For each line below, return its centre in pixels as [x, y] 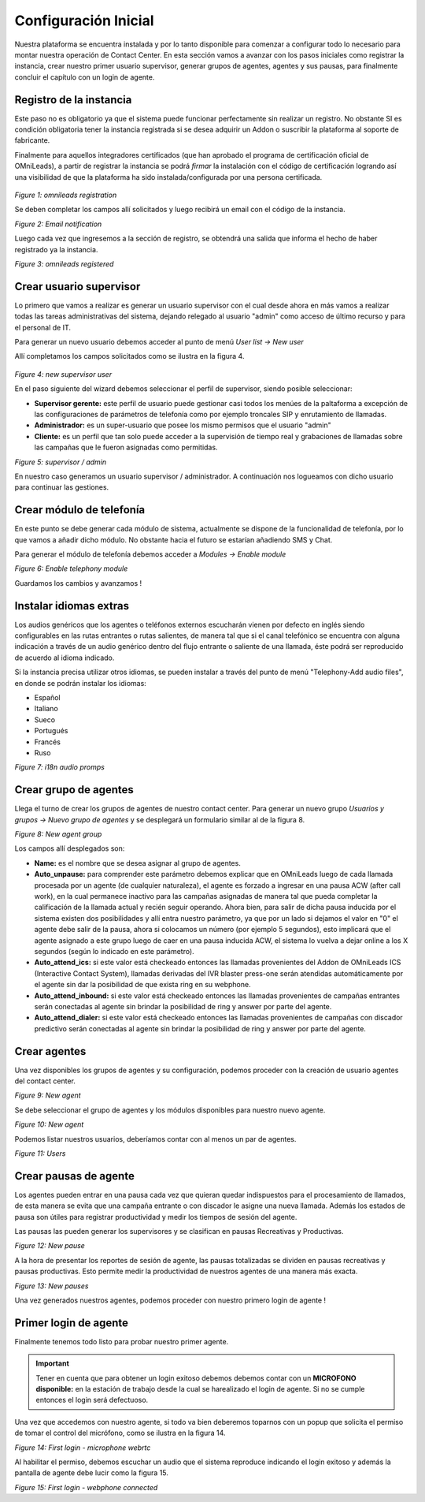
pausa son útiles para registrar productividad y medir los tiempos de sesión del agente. [156, 1217]
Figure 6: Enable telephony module [71, 568]
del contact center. [45, 1081]
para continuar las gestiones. [62, 487]
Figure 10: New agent [49, 1124]
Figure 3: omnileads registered [64, 263]
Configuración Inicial [84, 20]
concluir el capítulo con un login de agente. [85, 77]
